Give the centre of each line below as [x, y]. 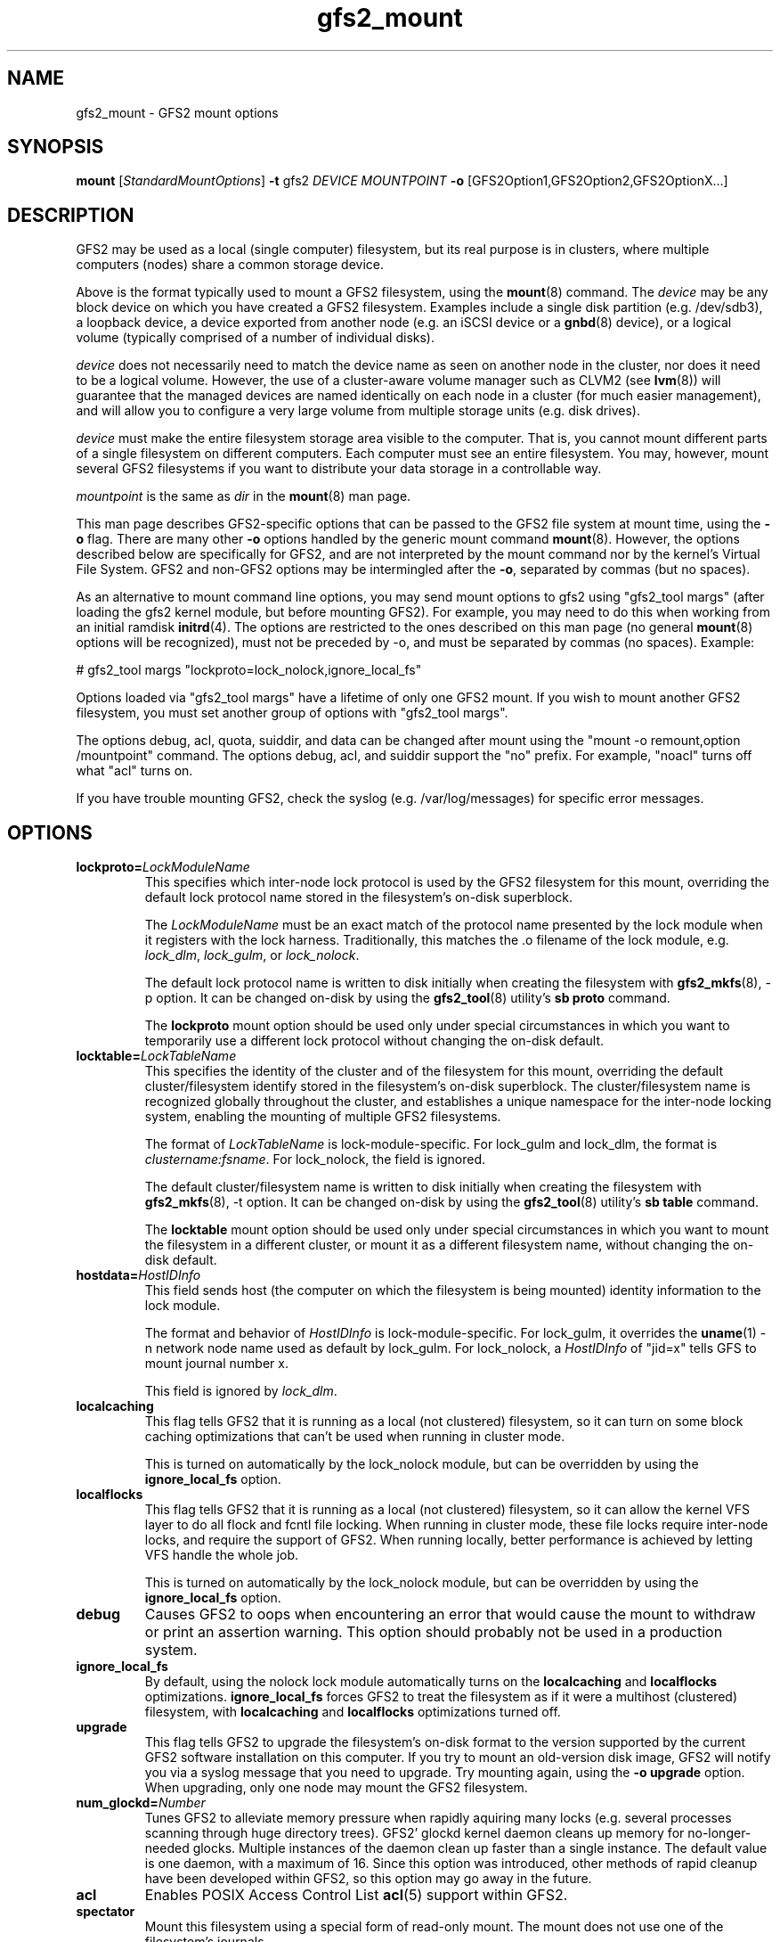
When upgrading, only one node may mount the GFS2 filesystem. [336, 1788]
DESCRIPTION [71, 215]
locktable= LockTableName [156, 1056]
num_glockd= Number [141, 1803]
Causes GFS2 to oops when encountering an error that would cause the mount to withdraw [450, 1614]
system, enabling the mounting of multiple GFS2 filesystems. [323, 1117]
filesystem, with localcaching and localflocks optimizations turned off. [353, 1712]
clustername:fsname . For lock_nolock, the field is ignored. [315, 1159]
